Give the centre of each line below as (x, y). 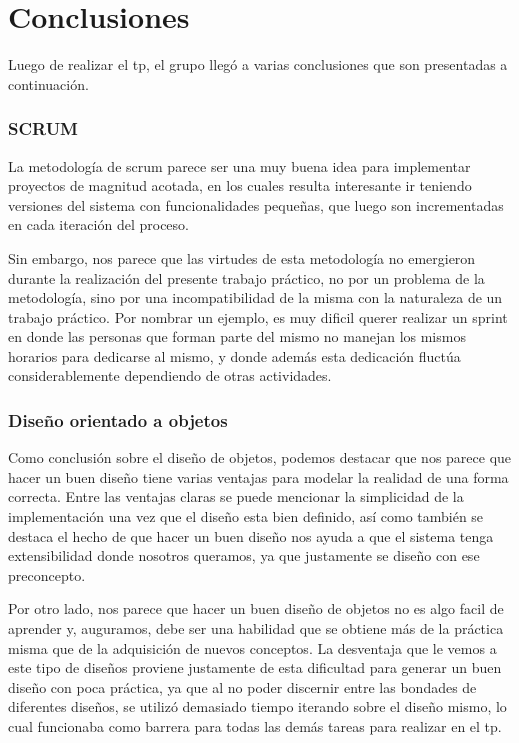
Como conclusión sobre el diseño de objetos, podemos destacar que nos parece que (260, 457)
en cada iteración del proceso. (98, 224)
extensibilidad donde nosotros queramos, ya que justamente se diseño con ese (244, 555)
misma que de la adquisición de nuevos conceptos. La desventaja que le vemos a (252, 647)
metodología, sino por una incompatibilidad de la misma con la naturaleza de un (255, 297)
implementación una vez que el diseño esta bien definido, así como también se (246, 516)
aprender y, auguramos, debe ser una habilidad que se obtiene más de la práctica (256, 628)
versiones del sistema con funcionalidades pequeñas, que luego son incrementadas (256, 204)
